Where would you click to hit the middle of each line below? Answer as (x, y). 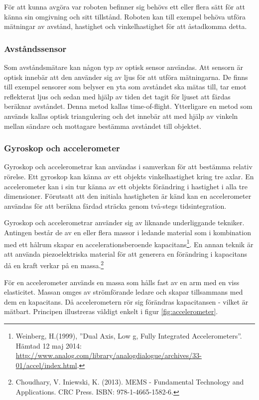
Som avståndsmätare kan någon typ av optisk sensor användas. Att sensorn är (124, 67)
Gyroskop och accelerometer (62, 148)
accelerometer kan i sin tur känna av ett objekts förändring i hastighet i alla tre (126, 186)
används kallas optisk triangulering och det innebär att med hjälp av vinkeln (121, 116)
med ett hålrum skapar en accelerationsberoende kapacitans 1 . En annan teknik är (129, 243)
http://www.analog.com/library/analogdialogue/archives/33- (109, 355)
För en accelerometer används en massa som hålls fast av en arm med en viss (122, 282)
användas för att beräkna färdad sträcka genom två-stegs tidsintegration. (115, 205)
